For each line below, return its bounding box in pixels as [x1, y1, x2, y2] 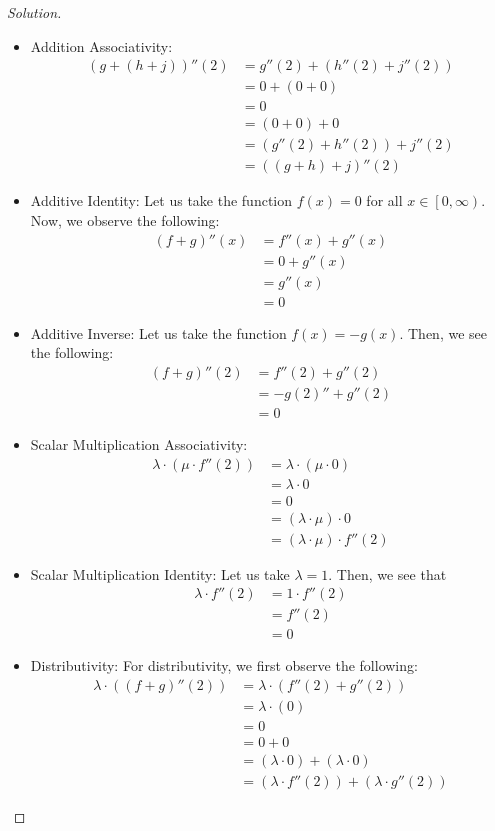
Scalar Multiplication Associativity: [30, 433, 248, 454]
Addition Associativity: [30, 35, 173, 56]
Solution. [7, 2, 62, 22]
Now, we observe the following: [30, 209, 220, 230]
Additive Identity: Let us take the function [30, 190, 293, 211]
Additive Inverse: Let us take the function [30, 322, 287, 343]
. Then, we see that [328, 563, 447, 584]
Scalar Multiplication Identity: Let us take [30, 563, 290, 584]
